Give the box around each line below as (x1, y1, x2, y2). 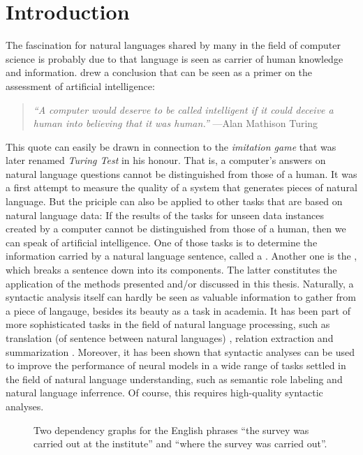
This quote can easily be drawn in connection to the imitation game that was (6, 139, 336, 154)
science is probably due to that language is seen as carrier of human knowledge (6, 51, 343, 66)
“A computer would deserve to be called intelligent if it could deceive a (33, 102, 334, 117)
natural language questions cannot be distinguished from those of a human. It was (6, 166, 357, 181)
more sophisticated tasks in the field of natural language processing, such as (6, 317, 330, 331)
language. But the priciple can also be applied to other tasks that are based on (6, 194, 343, 209)
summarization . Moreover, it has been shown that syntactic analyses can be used (6, 344, 355, 359)
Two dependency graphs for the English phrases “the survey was (34, 422, 309, 437)
